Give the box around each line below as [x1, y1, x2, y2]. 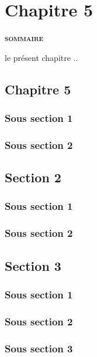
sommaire [5, 32, 44, 44]
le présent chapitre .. [5, 51, 78, 63]
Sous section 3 [5, 341, 73, 355]
